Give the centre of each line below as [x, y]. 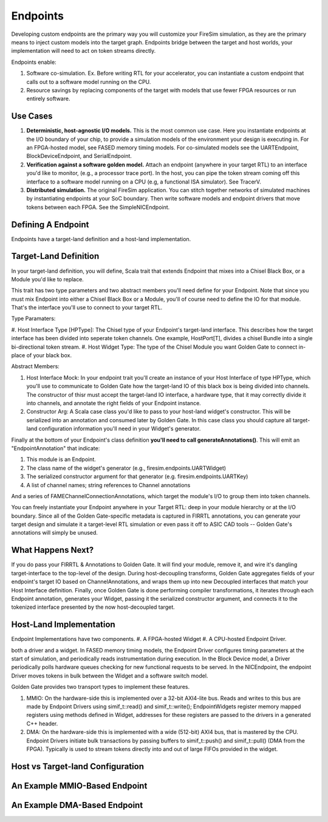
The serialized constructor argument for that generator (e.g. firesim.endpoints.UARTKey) [137, 476]
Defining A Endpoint [50, 224]
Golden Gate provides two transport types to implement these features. [101, 687]
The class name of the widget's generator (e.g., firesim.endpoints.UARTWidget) [126, 468]
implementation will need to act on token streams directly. [84, 51]
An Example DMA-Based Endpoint [77, 805]
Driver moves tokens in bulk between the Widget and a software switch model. [110, 676]
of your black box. [49, 355]
